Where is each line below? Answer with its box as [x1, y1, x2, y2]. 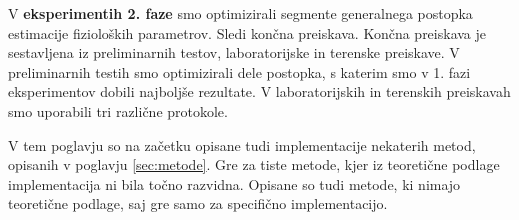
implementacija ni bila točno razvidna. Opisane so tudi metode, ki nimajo [8, 173, 461, 194]
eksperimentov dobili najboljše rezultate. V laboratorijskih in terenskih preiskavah [8, 81, 511, 102]
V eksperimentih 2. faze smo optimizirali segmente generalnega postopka [8, 3, 473, 23]
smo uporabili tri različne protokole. [8, 100, 228, 121]
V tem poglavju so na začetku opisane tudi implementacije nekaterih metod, [8, 134, 476, 155]
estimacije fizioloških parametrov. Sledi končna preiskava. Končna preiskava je [8, 22, 487, 43]
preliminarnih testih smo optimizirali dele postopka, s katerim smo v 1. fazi [8, 61, 471, 82]
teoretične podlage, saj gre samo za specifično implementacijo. [8, 193, 388, 214]
